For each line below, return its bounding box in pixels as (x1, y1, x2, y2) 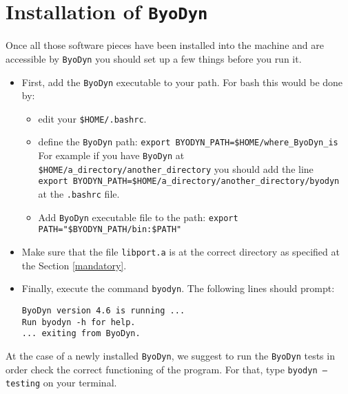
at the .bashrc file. (38, 187, 120, 201)
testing (6, 379, 41, 389)
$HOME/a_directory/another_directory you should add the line (38, 161, 314, 176)
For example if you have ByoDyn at (38, 148, 185, 163)
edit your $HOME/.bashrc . (38, 111, 147, 125)
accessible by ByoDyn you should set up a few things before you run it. (6, 51, 302, 65)
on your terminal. (43, 375, 117, 390)
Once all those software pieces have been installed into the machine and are (6, 38, 324, 52)
